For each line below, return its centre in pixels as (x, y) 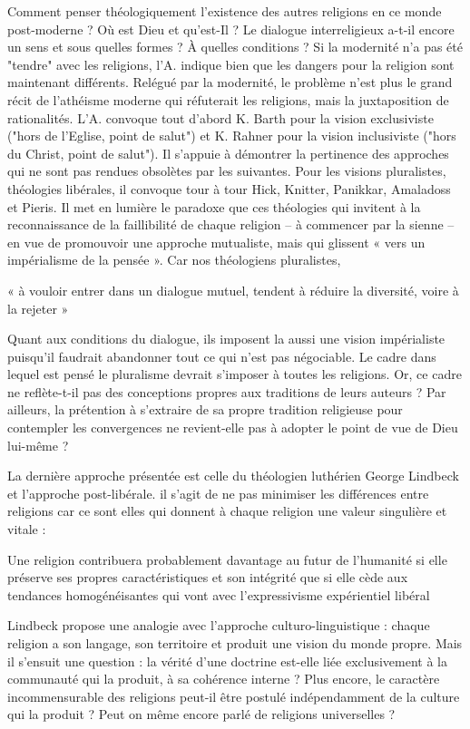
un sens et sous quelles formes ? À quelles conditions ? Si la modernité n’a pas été (235, 47)
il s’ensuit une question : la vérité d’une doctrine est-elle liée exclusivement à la (227, 661)
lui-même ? (38, 445)
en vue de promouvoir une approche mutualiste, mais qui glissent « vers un (216, 242)
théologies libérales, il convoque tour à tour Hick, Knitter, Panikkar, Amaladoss (229, 188)
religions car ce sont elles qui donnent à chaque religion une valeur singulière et (227, 511)
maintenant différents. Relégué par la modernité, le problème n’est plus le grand (230, 82)
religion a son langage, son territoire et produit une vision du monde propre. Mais (235, 643)
